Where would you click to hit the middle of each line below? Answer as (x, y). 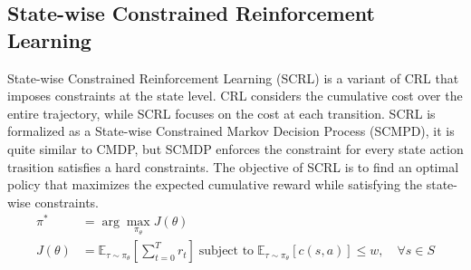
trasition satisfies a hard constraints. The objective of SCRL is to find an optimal (233, 166)
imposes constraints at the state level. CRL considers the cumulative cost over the (235, 96)
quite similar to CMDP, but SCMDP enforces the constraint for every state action (235, 148)
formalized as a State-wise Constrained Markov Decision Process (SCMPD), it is (231, 131)
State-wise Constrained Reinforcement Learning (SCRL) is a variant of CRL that (233, 77)
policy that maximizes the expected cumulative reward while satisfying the (215, 184)
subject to (226, 251)
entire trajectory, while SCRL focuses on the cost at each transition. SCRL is (221, 113)
